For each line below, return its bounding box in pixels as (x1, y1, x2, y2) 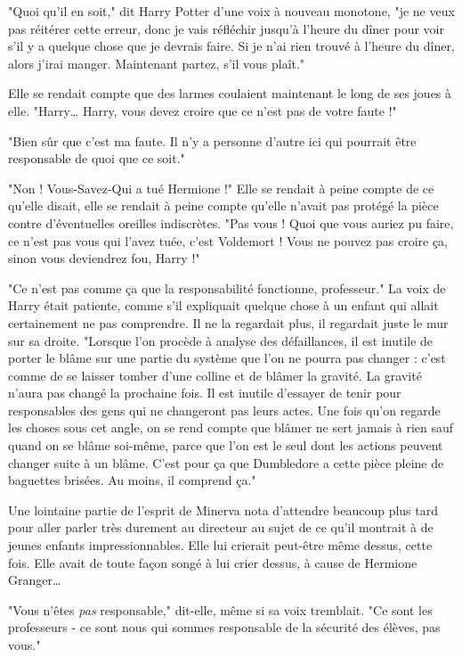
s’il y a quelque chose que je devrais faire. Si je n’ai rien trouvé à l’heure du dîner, (8, 37, 455, 55)
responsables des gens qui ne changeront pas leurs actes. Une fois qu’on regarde (8, 400, 441, 419)
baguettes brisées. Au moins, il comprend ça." (8, 471, 256, 489)
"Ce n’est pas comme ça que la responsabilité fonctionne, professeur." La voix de (8, 278, 446, 297)
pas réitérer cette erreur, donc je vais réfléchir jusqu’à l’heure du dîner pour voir (8, 19, 444, 37)
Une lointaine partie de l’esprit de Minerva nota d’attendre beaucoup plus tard (8, 500, 439, 519)
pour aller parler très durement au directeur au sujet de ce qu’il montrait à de (8, 518, 434, 537)
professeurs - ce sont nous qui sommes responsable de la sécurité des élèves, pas (8, 618, 441, 636)
